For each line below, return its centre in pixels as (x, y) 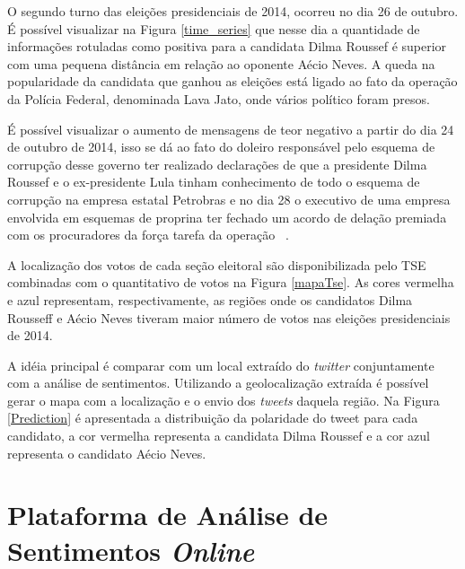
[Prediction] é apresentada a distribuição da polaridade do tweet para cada (213, 418)
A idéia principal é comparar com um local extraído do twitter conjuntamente (221, 365)
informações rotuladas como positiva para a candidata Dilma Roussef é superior (227, 46)
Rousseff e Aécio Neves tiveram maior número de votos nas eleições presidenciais (229, 317)
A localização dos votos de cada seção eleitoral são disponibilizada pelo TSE (217, 264)
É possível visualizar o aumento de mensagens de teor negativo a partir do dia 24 (231, 129)
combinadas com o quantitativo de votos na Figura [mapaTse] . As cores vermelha (231, 282)
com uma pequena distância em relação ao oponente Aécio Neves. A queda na (221, 63)
